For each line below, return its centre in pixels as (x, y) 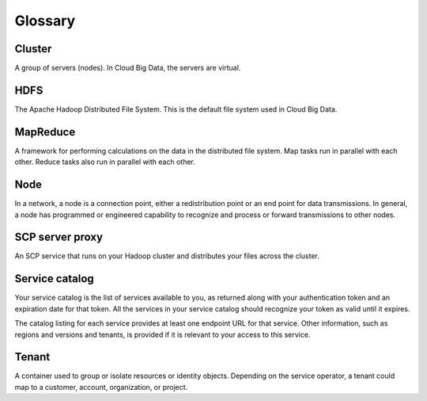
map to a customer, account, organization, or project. (101, 387)
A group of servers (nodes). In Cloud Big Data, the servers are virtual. (128, 68)
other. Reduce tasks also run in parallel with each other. (105, 162)
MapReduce (45, 132)
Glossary (45, 21)
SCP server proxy (59, 237)
